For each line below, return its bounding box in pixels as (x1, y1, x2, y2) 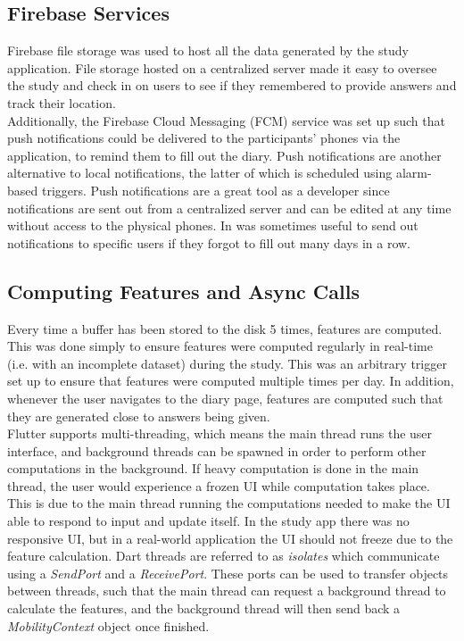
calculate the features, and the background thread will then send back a (7, 599, 401, 618)
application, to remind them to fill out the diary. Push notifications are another (7, 146, 442, 164)
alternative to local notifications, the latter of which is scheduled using (7, 163, 393, 182)
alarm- (395, 163, 432, 182)
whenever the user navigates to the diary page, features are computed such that (7, 388, 443, 407)
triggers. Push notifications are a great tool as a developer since (41, 180, 390, 199)
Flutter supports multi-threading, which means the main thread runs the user (7, 424, 433, 443)
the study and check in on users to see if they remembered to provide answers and (7, 76, 457, 95)
